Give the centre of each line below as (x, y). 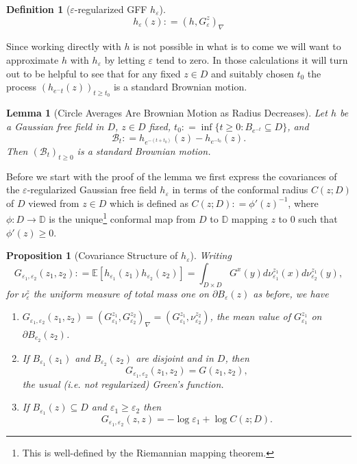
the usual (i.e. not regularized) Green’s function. (123, 383)
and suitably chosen (252, 73)
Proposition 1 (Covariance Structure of (92, 255)
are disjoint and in (175, 357)
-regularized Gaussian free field (92, 190)
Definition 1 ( (38, 9)
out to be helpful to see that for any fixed (94, 73)
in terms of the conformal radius (240, 190)
